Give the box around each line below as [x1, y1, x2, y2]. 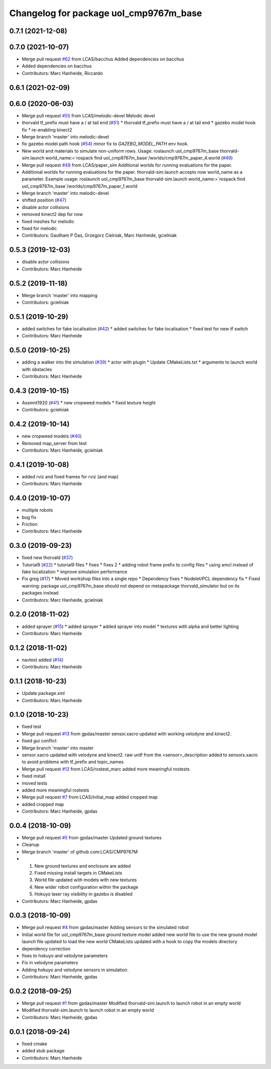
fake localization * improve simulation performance [22, 569, 127, 575]
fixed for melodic [22, 226, 57, 232]
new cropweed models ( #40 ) [22, 433, 82, 439]
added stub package [22, 1048, 65, 1054]
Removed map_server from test [22, 440, 87, 446]
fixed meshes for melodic [22, 218, 75, 224]
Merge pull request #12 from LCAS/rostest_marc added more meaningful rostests [22, 766, 190, 772]
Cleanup [22, 841, 40, 848]
